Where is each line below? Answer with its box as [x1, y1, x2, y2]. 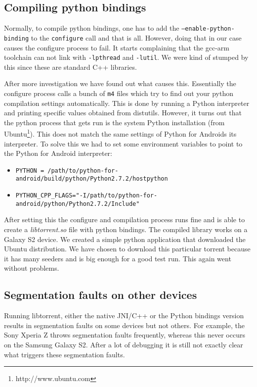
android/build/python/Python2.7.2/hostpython [15, 175, 168, 183]
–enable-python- [181, 25, 235, 33]
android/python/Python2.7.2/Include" [15, 200, 140, 207]
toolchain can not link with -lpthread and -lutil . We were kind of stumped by [4, 52, 249, 62]
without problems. [4, 263, 59, 273]
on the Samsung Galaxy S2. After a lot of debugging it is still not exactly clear [4, 339, 243, 349]
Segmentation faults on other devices [4, 287, 197, 302]
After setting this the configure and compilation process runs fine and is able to [4, 214, 245, 225]
